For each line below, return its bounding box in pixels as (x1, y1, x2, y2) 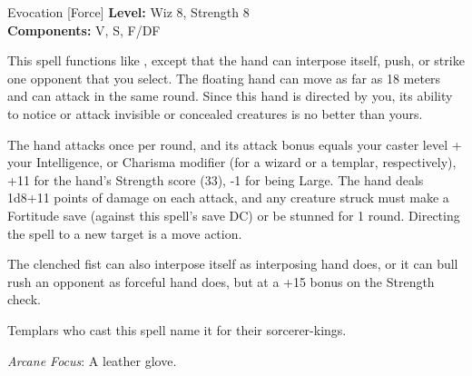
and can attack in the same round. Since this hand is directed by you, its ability (7, 86, 453, 105)
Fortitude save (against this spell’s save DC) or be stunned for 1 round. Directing (7, 205, 460, 224)
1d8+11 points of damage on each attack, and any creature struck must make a (7, 188, 449, 207)
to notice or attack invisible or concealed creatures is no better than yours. (7, 104, 423, 123)
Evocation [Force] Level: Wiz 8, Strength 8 (7, 3, 250, 21)
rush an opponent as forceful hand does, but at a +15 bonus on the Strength (7, 272, 435, 291)
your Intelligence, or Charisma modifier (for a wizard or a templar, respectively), (7, 153, 457, 172)
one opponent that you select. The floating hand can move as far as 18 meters (7, 68, 441, 87)
